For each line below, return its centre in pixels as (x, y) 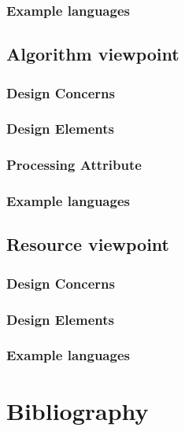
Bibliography (78, 410)
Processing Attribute (74, 165)
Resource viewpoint (88, 244)
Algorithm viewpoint (93, 54)
